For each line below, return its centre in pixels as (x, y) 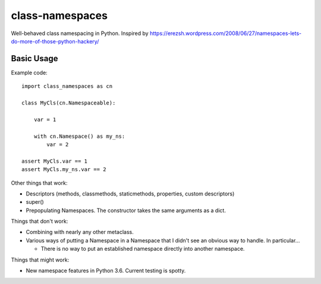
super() (35, 202)
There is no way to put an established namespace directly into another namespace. (143, 249)
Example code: (29, 72)
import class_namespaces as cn (67, 86)
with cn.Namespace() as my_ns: (79, 136)
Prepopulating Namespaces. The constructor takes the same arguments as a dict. (126, 210)
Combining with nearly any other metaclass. (80, 232)
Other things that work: (39, 183)
